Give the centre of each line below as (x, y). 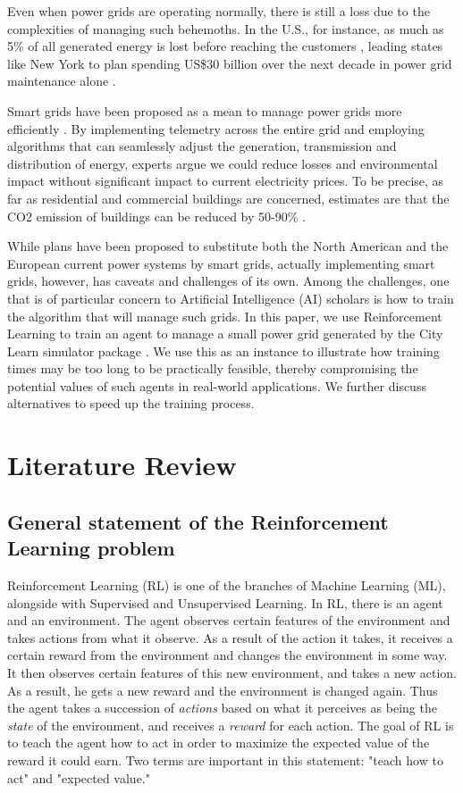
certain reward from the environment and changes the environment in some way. (227, 655)
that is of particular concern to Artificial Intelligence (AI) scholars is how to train (231, 298)
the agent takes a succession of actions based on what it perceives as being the (222, 708)
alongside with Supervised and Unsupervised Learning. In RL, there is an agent (225, 602)
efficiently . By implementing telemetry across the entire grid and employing (216, 128)
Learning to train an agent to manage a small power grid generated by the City (225, 334)
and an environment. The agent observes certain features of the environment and (229, 620)
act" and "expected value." (79, 777)
